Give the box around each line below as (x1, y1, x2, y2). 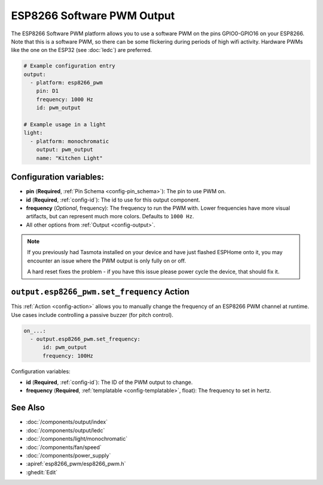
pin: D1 (36, 87, 59, 94)
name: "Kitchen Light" (36, 154, 103, 161)
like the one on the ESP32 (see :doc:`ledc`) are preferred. (11, 47, 152, 54)
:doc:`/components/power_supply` (26, 452, 111, 459)
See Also (11, 402, 45, 413)
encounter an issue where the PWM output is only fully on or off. (27, 257, 187, 264)
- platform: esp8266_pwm (30, 80, 103, 86)
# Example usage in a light (23, 121, 106, 128)
